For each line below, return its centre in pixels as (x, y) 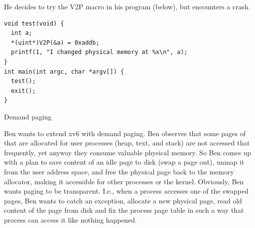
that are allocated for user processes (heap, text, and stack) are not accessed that (127, 143)
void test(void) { (34, 23)
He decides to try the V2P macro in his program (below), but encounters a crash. (127, 6)
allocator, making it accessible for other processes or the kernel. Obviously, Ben (124, 181)
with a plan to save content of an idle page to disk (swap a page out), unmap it (124, 162)
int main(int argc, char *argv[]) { (64, 71)
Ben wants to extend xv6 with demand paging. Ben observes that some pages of (125, 133)
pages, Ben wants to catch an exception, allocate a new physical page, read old (123, 200)
